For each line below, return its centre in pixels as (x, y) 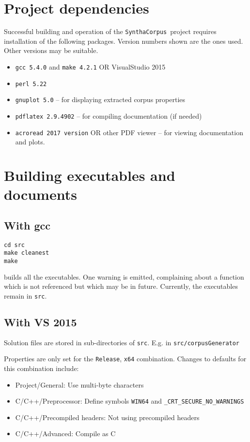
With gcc (27, 225)
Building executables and (90, 175)
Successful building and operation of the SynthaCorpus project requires (110, 31)
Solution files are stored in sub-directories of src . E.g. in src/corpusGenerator (122, 342)
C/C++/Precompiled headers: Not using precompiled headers (107, 417)
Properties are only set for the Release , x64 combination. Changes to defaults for (125, 359)
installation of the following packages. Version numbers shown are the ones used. (124, 41)
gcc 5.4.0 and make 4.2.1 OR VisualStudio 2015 (90, 66)
